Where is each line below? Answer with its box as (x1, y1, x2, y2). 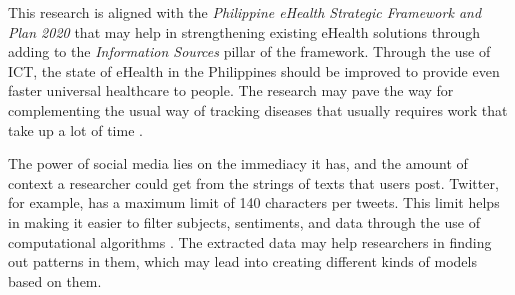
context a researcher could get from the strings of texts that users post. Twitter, (8, 172, 499, 193)
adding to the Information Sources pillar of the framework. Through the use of (8, 41, 491, 62)
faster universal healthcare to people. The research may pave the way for (8, 80, 454, 101)
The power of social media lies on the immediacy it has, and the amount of (8, 153, 468, 174)
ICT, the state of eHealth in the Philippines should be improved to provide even (8, 60, 500, 81)
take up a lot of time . (8, 119, 143, 140)
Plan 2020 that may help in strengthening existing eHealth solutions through (8, 21, 481, 42)
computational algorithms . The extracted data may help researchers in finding (8, 231, 492, 252)
